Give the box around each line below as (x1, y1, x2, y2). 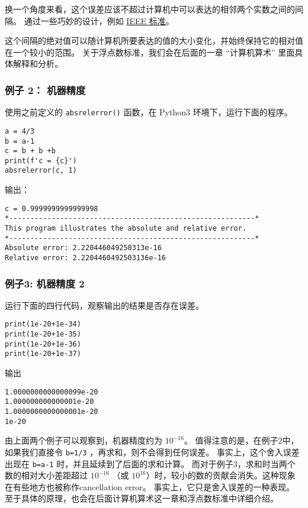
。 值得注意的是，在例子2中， (184, 434, 299, 446)
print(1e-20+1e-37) (5, 350, 81, 358)
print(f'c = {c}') (5, 156, 77, 165)
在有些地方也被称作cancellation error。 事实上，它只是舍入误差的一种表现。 (5, 480, 295, 493)
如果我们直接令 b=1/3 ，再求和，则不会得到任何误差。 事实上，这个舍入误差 (5, 445, 300, 458)
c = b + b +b (5, 147, 56, 156)
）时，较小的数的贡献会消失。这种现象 (146, 469, 296, 481)
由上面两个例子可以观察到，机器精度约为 (5, 434, 162, 446)
